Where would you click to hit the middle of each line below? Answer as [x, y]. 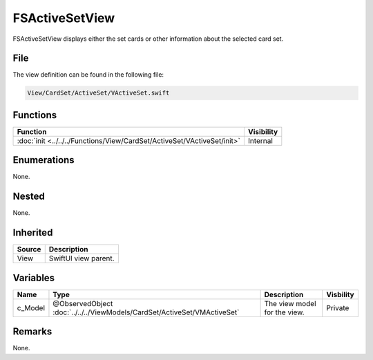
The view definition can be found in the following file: [88, 75]
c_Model [31, 307]
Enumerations [44, 160]
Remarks [32, 332]
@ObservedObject [83, 303]
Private [338, 307]
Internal [260, 140]
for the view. [284, 312]
